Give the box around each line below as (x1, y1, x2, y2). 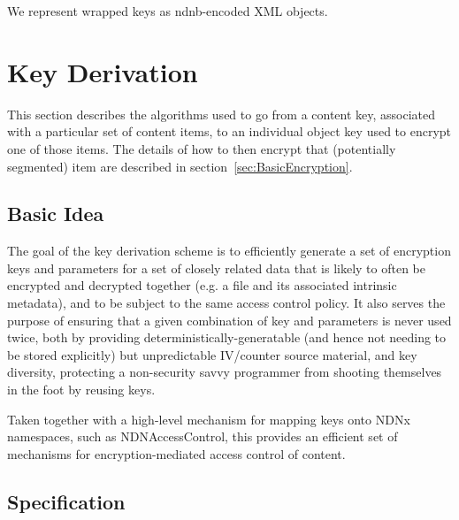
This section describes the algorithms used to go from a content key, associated (7, 104, 436, 123)
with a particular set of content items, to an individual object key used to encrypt (7, 122, 452, 141)
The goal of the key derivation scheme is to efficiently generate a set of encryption (7, 241, 451, 260)
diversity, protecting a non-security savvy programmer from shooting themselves (7, 363, 442, 381)
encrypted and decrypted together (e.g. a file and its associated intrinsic (7, 276, 397, 294)
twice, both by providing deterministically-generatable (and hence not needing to (7, 328, 447, 347)
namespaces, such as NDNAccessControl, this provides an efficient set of (7, 427, 398, 446)
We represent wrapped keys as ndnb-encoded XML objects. (7, 2, 328, 19)
